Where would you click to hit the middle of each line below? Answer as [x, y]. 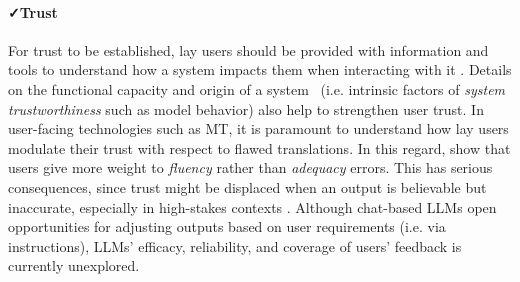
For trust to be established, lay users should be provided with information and [248, 49]
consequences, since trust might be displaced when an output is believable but [247, 186]
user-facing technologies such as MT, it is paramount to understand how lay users [258, 128]
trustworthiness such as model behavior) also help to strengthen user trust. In [246, 108]
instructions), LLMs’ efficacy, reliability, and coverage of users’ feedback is [235, 245]
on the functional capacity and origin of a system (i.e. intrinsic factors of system [257, 88]
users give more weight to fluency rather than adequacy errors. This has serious [250, 167]
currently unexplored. [74, 265]
